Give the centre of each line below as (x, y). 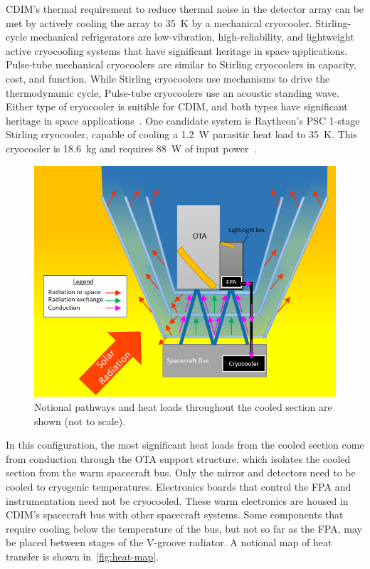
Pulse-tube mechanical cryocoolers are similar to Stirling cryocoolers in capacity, (181, 64)
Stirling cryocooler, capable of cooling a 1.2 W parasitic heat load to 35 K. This (181, 134)
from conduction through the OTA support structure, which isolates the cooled (178, 458)
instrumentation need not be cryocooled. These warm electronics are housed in (177, 500)
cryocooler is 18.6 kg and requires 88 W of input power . (131, 148)
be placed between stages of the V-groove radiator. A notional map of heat (169, 542)
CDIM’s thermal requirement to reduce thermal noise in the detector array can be (185, 9)
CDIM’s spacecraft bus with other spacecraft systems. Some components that (175, 515)
